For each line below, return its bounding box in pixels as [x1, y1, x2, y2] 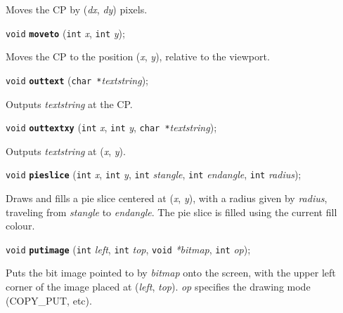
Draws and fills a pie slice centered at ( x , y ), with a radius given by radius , [6, 191, 328, 205]
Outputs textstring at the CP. [6, 96, 133, 111]
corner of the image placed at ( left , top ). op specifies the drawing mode [6, 279, 311, 294]
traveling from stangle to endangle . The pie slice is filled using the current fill [6, 204, 337, 219]
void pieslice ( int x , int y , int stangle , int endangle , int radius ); [6, 167, 302, 182]
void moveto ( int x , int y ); [6, 25, 125, 40]
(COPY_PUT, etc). [6, 293, 92, 307]
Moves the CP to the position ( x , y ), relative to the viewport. [6, 49, 270, 64]
